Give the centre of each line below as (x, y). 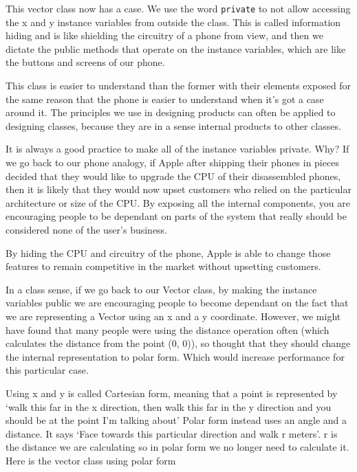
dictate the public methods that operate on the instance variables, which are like (176, 48)
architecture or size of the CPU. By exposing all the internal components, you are (178, 202)
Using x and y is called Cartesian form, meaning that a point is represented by (172, 393)
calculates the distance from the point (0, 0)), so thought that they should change (178, 343)
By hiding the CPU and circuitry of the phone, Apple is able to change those (168, 252)
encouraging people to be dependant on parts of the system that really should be (176, 216)
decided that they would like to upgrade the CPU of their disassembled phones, (173, 176)
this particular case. (47, 370)
